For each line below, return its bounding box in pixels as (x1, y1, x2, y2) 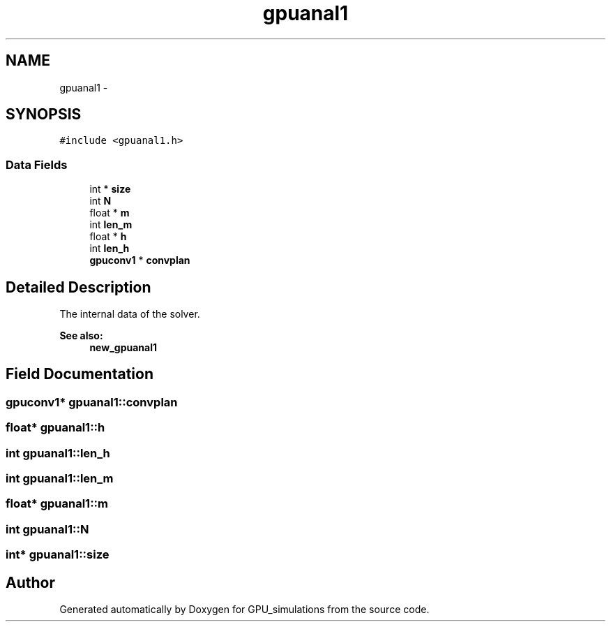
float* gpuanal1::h (6, 420, 105, 435)
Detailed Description (6, 278, 151, 296)
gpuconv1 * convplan (89, 254, 190, 267)
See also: (59, 330, 103, 342)
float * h (89, 230, 127, 243)
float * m (89, 207, 130, 219)
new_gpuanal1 (89, 341, 158, 354)
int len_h (89, 242, 130, 255)
